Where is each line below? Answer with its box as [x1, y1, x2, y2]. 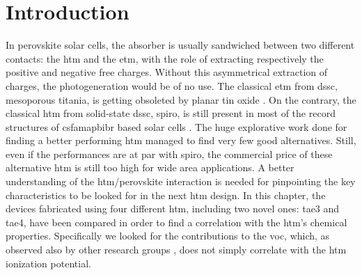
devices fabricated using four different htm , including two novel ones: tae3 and [6, 201, 340, 216]
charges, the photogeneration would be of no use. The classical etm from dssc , [6, 78, 338, 93]
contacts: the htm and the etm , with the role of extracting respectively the [6, 51, 324, 65]
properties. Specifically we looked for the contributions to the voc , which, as [6, 228, 330, 243]
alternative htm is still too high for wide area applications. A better [6, 160, 294, 175]
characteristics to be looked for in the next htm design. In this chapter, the [6, 187, 326, 202]
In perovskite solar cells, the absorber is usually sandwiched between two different [6, 38, 355, 52]
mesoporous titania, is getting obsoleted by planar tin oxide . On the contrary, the [6, 92, 356, 107]
